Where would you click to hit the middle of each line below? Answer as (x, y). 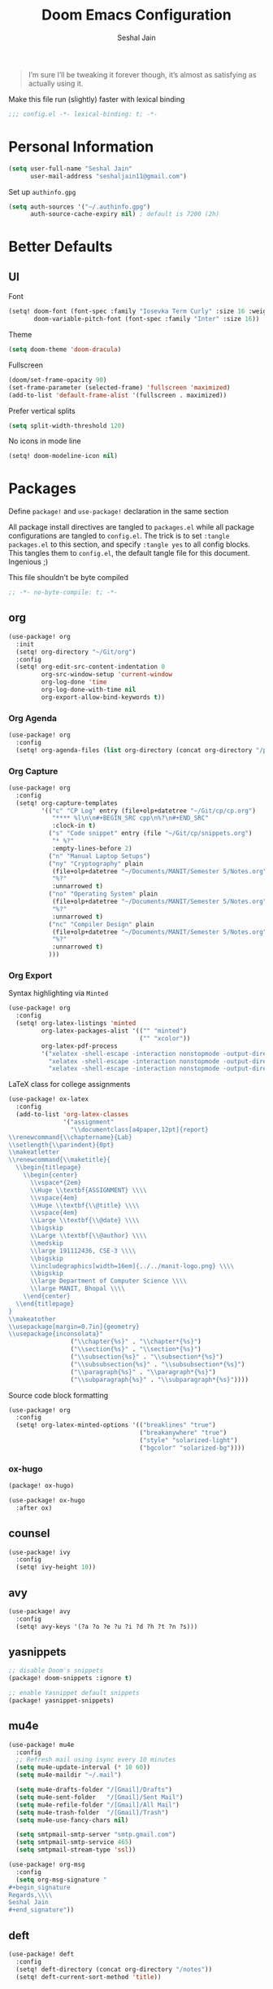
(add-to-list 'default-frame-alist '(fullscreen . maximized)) (118, 395)
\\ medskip (46, 1243)
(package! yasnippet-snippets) (61, 1701)
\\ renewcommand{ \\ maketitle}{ (60, 1160)
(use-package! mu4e (41, 1745)
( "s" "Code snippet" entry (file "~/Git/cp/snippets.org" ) (150, 834)
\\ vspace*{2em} (56, 1182)
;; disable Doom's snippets (56, 1671)
